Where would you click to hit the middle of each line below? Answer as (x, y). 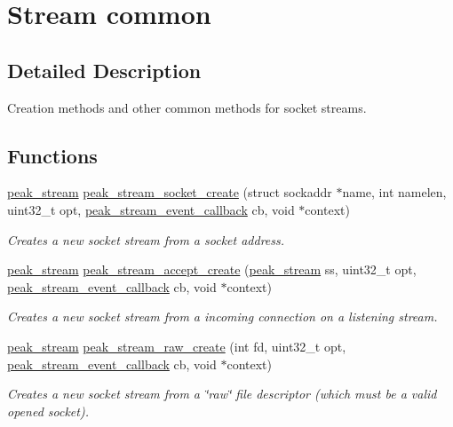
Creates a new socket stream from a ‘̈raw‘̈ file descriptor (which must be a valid (222, 394)
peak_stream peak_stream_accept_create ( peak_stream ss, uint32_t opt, (212, 269)
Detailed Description (104, 70)
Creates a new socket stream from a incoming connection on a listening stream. (223, 316)
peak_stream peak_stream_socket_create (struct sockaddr (170, 192)
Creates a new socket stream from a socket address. (146, 239)
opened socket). (48, 411)
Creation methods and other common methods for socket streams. (187, 107)
